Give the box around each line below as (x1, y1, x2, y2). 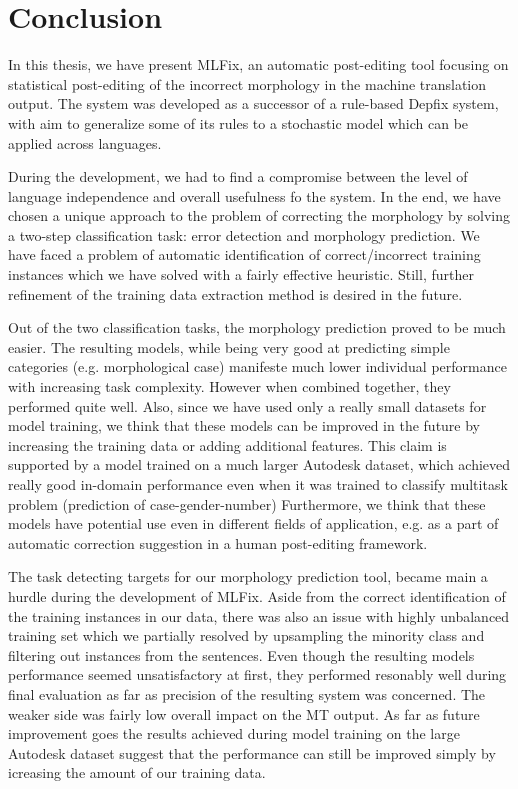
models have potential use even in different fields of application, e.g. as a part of (8, 513, 499, 534)
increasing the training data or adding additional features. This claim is (8, 434, 447, 455)
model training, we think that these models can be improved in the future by (8, 415, 481, 436)
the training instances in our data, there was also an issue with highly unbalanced (8, 605, 510, 626)
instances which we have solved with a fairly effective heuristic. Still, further (8, 264, 474, 285)
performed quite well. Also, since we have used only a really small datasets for (8, 395, 487, 416)
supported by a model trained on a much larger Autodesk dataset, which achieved (8, 454, 511, 475)
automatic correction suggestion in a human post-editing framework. (8, 532, 428, 553)
